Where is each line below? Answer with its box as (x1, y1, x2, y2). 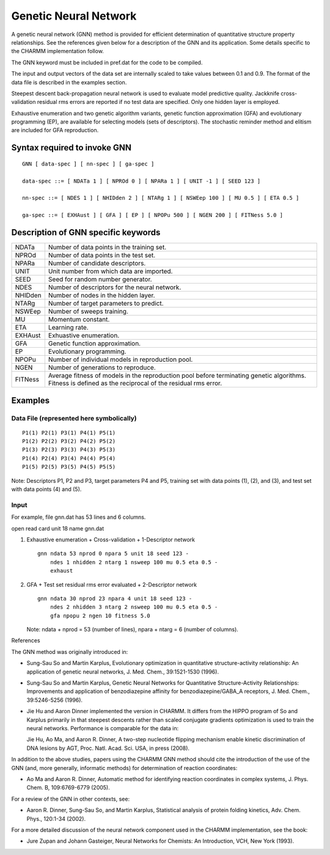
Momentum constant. (48, 315, 110, 324)
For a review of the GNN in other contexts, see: (11, 795, 130, 802)
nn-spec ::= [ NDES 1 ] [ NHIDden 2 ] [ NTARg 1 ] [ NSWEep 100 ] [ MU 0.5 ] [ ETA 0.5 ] (22, 194, 299, 202)
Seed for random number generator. (48, 275, 152, 284)
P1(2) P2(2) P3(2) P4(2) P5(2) (22, 438, 116, 445)
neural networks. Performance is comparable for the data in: (26, 724, 179, 732)
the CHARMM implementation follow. (11, 48, 104, 55)
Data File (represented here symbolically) (11, 414, 137, 422)
